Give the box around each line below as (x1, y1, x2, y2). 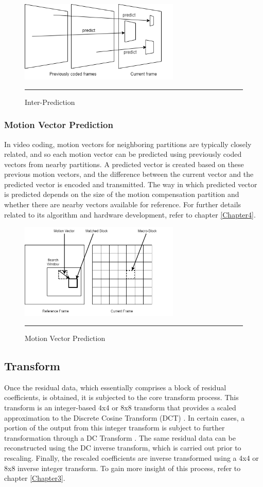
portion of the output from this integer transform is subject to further (4, 422, 225, 433)
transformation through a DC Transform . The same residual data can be (4, 432, 236, 443)
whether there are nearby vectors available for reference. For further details (4, 199, 241, 210)
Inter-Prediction (25, 96, 75, 107)
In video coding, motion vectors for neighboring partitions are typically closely (4, 138, 252, 149)
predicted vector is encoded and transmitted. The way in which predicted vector (4, 178, 257, 189)
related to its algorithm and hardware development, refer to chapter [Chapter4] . (4, 209, 256, 220)
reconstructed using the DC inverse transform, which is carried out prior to (4, 442, 241, 453)
